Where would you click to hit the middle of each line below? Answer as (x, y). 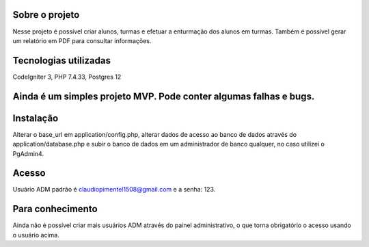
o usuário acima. (36, 235)
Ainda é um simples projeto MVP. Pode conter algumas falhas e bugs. (164, 96)
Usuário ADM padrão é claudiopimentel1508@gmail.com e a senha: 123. (114, 190)
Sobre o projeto (46, 15)
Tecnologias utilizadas (61, 61)
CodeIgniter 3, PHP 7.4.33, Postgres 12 (67, 77)
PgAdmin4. (28, 153)
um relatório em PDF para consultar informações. (82, 40)
